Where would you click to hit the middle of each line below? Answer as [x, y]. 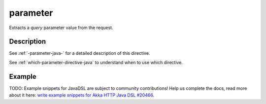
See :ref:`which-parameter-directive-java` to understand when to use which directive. [96, 62]
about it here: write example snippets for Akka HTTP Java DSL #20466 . [82, 95]
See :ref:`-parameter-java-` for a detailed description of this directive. [80, 53]
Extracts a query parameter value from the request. [61, 28]
